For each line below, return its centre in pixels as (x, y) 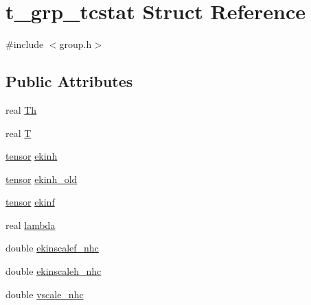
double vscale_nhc (45, 294)
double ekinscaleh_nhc (54, 271)
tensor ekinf (30, 202)
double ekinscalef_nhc (52, 248)
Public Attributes (69, 81)
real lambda (31, 224)
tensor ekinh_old (42, 179)
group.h (76, 44)
